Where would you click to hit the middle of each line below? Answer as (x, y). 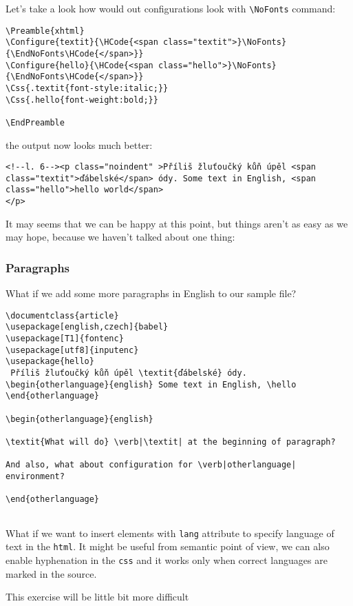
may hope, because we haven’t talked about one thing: (120, 237)
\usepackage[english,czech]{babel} (87, 327)
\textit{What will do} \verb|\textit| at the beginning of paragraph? (171, 442)
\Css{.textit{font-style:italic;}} (87, 88)
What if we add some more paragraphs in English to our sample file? (151, 293)
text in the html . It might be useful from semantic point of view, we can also (168, 546)
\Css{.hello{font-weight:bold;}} (82, 100)
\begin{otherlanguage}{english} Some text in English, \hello (151, 384)
